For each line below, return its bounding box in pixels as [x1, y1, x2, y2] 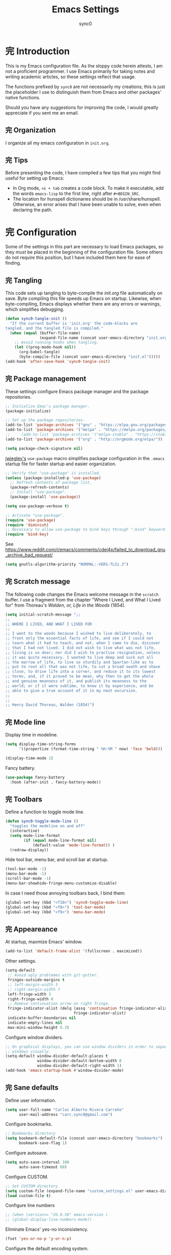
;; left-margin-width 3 [7, 982, 58, 987]
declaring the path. [12, 207, 52, 213]
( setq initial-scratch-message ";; [5, 612, 81, 617]
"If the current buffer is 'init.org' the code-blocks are [10, 321, 138, 326]
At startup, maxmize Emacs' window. [5, 939, 83, 945]
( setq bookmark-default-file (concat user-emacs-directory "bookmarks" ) [5, 1136, 163, 1141]
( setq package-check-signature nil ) [5, 446, 83, 451]
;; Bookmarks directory [5, 1131, 56, 1136]
